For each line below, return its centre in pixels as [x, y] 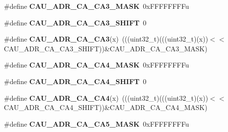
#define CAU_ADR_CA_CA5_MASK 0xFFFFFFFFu [96, 123]
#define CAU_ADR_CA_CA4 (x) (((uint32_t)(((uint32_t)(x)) [106, 98]
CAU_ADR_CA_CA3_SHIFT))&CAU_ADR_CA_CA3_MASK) [106, 48]
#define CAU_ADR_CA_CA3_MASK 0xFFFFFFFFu [96, 6]
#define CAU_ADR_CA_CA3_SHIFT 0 [75, 22]
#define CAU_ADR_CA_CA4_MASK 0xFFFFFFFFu [96, 65]
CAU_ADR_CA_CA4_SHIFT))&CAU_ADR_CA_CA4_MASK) [106, 107]
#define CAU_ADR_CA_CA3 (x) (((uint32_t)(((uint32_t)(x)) [106, 39]
